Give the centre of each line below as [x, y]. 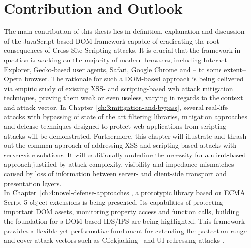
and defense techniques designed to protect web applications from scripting [115, 126]
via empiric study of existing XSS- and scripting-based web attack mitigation [118, 88]
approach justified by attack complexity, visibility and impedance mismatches [119, 164]
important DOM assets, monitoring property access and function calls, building [122, 211]
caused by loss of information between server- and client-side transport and [115, 174]
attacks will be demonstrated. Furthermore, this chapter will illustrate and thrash [125, 135]
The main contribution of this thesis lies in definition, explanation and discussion [124, 31]
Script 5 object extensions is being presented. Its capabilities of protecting [114, 202]
